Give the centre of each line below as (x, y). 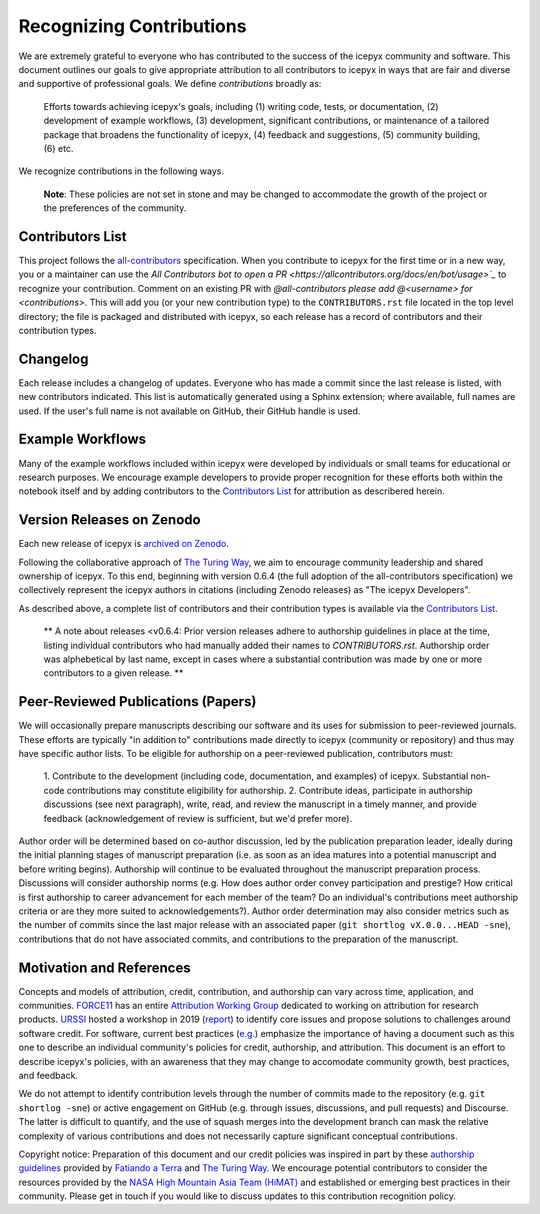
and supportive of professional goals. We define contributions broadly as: (170, 84)
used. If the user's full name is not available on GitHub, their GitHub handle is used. (189, 411)
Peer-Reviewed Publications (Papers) (137, 701)
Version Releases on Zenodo (109, 520)
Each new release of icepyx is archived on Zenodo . (123, 544)
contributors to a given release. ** (113, 673)
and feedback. (48, 1075)
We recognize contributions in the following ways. (121, 171)
